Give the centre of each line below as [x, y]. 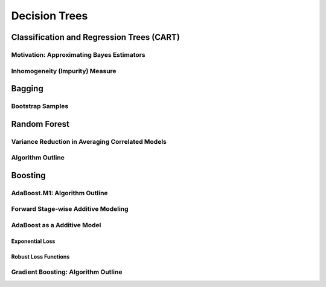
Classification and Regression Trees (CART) [96, 37]
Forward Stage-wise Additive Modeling [70, 209]
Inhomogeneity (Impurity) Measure [64, 71]
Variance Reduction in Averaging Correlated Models [89, 141]
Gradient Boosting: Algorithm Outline [67, 272]
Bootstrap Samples [40, 106]
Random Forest [40, 124]
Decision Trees [50, 16]
